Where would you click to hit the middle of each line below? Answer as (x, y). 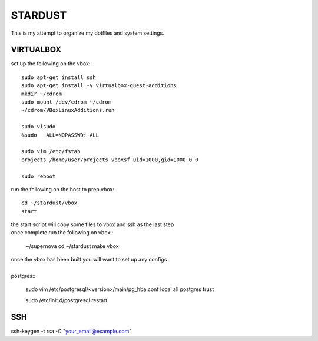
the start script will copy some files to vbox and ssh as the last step (92, 224)
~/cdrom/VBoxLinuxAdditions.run (68, 110)
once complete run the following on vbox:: (62, 233)
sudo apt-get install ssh (59, 77)
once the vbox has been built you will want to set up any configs (89, 260)
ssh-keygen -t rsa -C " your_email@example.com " (71, 331)
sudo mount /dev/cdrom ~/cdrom (67, 102)
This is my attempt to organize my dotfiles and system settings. (87, 33)
